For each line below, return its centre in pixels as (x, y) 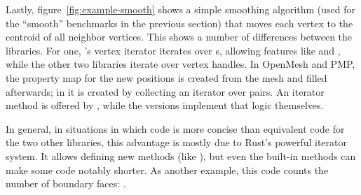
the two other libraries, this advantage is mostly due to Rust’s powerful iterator (176, 142)
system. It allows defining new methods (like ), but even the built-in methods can (181, 156)
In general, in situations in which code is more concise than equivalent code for (175, 128)
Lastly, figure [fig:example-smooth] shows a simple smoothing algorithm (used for (181, 9)
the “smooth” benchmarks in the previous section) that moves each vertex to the (179, 23)
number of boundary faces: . (66, 183)
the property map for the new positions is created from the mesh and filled (166, 77)
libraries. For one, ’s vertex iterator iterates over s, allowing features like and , (173, 50)
